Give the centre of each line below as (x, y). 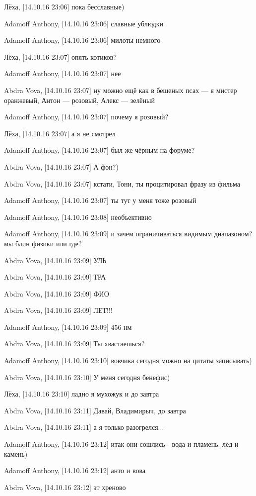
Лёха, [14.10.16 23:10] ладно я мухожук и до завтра (82, 394)
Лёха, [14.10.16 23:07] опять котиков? (60, 56)
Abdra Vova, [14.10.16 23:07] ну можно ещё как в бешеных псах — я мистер (121, 90)
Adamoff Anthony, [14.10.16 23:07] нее (63, 73)
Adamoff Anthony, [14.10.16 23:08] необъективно (78, 217)
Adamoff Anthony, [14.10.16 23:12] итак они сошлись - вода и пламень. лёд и (121, 444)
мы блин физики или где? (43, 243)
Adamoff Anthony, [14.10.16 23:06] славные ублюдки (84, 23)
